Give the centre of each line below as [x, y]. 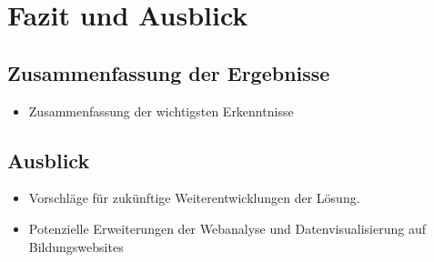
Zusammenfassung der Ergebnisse [169, 72]
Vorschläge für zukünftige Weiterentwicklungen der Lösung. [194, 198]
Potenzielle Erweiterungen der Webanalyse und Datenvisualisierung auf [227, 228]
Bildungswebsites [76, 246]
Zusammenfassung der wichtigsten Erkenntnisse [161, 111]
